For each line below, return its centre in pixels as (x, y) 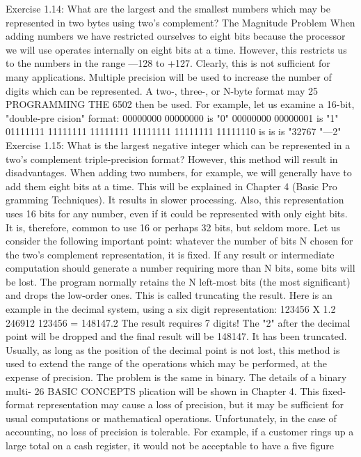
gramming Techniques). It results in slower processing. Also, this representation (175, 200)
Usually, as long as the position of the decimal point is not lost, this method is (173, 349)
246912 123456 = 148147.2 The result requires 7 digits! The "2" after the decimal (178, 322)
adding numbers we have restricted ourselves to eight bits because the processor (176, 36)
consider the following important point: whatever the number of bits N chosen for (179, 241)
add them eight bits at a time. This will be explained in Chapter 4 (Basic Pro (171, 186)
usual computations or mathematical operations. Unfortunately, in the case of (171, 418)
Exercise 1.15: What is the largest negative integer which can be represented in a (178, 145)
